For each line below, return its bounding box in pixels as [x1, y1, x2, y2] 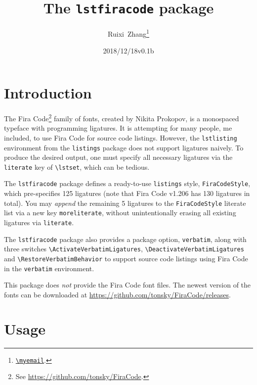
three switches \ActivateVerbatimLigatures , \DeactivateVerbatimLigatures [4, 243, 244, 254]
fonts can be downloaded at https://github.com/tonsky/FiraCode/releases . [4, 289, 231, 299]
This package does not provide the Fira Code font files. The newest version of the [4, 280, 251, 290]
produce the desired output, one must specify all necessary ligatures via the [4, 152, 233, 162]
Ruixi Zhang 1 [108, 27, 149, 39]
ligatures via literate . [4, 217, 74, 227]
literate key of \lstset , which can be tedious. [4, 161, 150, 172]
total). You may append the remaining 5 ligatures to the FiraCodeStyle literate [4, 197, 246, 208]
